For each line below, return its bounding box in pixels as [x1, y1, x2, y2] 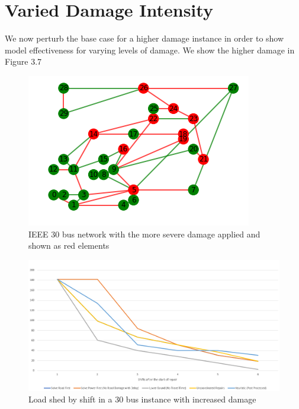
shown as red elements [28, 239, 110, 252]
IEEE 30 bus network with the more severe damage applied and [28, 227, 261, 240]
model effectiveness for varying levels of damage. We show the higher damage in [5, 43, 295, 56]
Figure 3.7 [5, 55, 42, 68]
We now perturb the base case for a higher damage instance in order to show [5, 32, 284, 45]
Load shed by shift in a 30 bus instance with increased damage [28, 393, 256, 405]
